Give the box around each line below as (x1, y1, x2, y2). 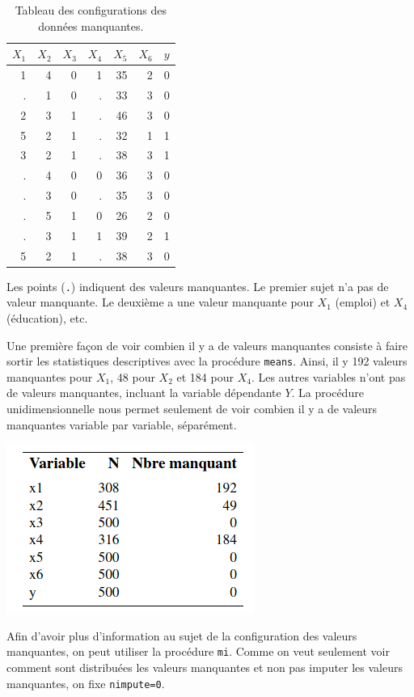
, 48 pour (110, 368, 155, 385)
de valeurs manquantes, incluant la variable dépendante (6, 384, 281, 401)
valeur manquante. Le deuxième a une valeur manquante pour (6, 294, 314, 310)
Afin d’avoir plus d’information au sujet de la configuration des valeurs (6, 627, 357, 644)
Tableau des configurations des (15, 2, 167, 18)
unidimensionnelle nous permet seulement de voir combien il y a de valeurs (6, 400, 378, 416)
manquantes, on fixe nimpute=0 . (6, 674, 165, 691)
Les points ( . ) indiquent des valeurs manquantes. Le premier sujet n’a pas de (6, 277, 389, 294)
